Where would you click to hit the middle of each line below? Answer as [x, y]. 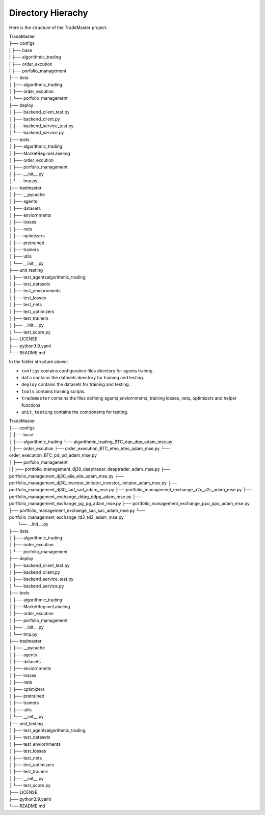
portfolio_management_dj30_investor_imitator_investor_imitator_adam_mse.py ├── [93, 483]
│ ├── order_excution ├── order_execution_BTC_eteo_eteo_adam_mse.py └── [90, 448]
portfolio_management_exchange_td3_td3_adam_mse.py [66, 517]
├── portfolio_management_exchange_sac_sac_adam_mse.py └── [77, 510]
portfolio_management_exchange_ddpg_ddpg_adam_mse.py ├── [75, 497]
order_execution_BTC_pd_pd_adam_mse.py [53, 455]
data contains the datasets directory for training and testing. [83, 378]
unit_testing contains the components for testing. [75, 412]
